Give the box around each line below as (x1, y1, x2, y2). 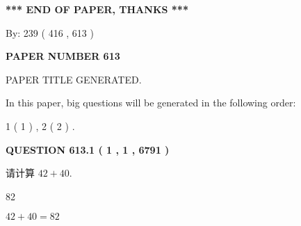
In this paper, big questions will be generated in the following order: (6, 95, 296, 110)
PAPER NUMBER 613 (6, 49, 120, 63)
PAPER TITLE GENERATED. (6, 72, 142, 86)
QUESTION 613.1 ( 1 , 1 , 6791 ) (6, 142, 170, 156)
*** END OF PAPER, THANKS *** (6, 2, 188, 16)
